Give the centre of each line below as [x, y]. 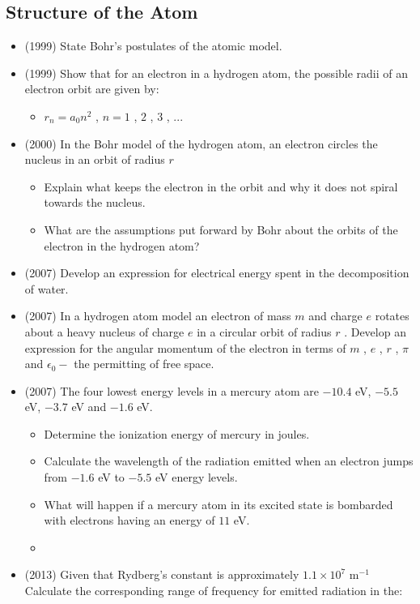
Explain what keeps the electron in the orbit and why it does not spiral [221, 186]
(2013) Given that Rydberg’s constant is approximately [162, 574]
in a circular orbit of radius [264, 331]
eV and [89, 407]
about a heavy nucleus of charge [104, 331]
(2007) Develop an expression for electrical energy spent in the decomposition [217, 273]
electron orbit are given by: [92, 89]
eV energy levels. [196, 477]
